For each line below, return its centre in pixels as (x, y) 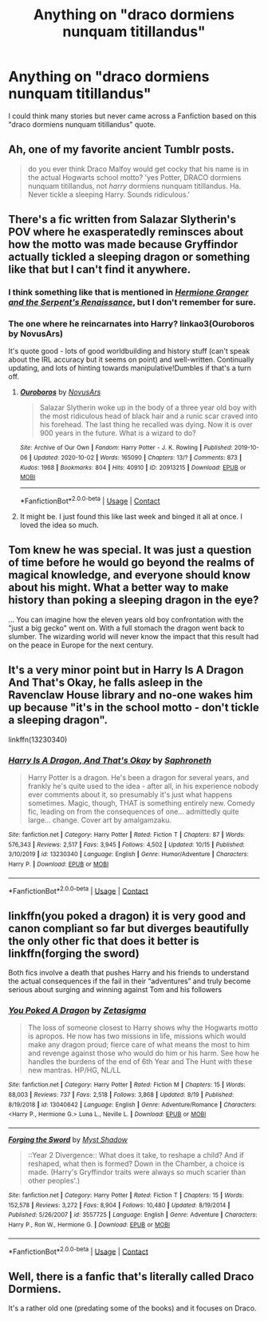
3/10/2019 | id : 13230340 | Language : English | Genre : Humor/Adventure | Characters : (128, 855)
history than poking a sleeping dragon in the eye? (134, 600)
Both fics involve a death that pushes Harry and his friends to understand (129, 973)
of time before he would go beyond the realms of (132, 563)
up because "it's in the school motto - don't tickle (134, 708)
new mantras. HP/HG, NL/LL (74, 1071)
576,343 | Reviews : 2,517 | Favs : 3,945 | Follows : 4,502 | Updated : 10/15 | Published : (126, 845)
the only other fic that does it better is (104, 941)
